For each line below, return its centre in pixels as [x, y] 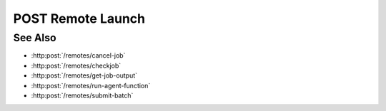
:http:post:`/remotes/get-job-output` [84, 75]
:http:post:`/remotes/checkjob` [76, 65]
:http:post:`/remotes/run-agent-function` [91, 85]
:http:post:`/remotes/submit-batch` [82, 95]
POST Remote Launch [79, 18]
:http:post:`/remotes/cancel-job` [78, 55]
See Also [35, 38]
